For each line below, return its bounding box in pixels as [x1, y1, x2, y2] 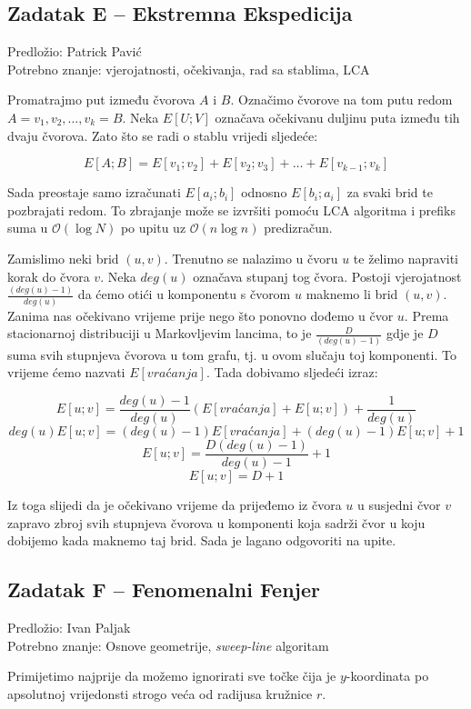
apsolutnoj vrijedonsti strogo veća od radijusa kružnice [7, 684, 313, 703]
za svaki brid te [346, 183, 433, 202]
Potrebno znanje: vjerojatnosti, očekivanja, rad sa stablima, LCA [7, 59, 370, 78]
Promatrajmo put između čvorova [7, 90, 195, 109]
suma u [7, 218, 48, 237]
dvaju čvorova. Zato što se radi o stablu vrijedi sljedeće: [7, 125, 318, 145]
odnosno [241, 183, 287, 202]
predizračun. [264, 218, 333, 237]
